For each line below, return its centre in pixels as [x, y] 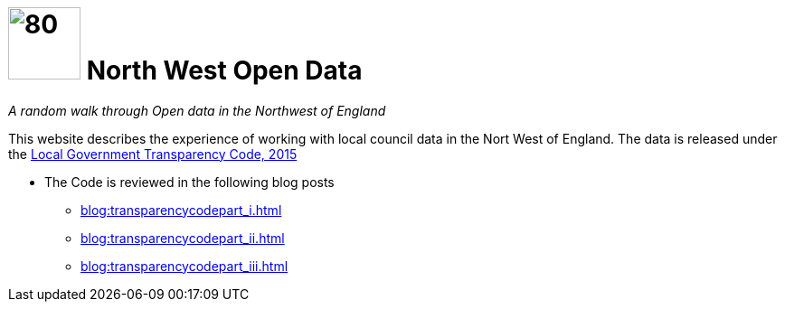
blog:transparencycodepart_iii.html [184, 266]
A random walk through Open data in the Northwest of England [197, 110]
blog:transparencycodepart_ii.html [183, 238]
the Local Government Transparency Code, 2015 [153, 154]
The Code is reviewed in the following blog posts [189, 182]
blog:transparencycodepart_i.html [181, 210]
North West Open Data [224, 70]
